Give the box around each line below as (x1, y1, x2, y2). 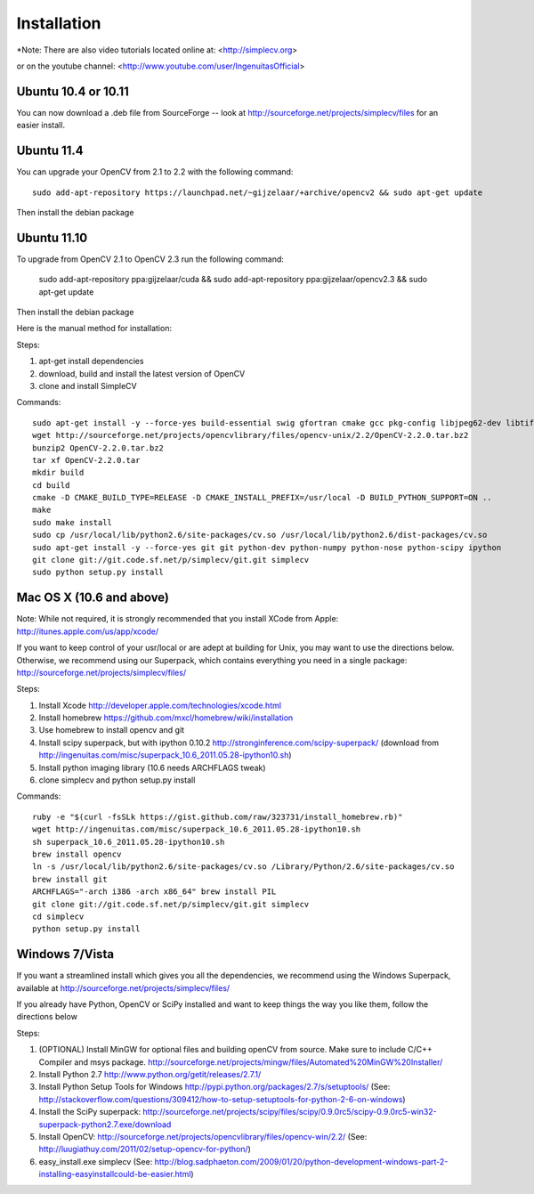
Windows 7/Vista (16, 946, 115, 962)
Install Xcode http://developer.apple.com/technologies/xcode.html (38, 700, 282, 711)
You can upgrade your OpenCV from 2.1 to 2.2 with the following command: (16, 167, 294, 177)
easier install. (16, 120, 66, 131)
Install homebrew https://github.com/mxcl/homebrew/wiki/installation (38, 712, 294, 723)
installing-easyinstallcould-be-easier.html (38, 1169, 191, 1180)
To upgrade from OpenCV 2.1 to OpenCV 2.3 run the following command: (16, 254, 285, 264)
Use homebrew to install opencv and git (38, 725, 185, 735)
